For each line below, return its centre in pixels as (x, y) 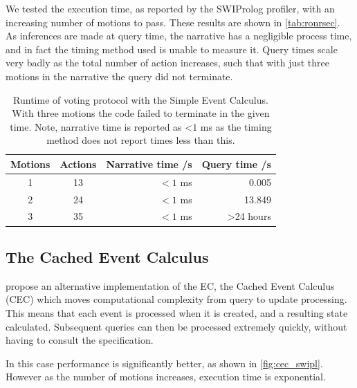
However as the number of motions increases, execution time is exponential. (166, 377)
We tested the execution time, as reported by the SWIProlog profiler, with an (170, 8)
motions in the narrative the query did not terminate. (119, 76)
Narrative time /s (149, 164)
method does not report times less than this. (141, 140)
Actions (78, 164)
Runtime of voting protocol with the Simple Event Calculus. (141, 99)
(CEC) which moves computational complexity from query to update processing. (176, 299)
